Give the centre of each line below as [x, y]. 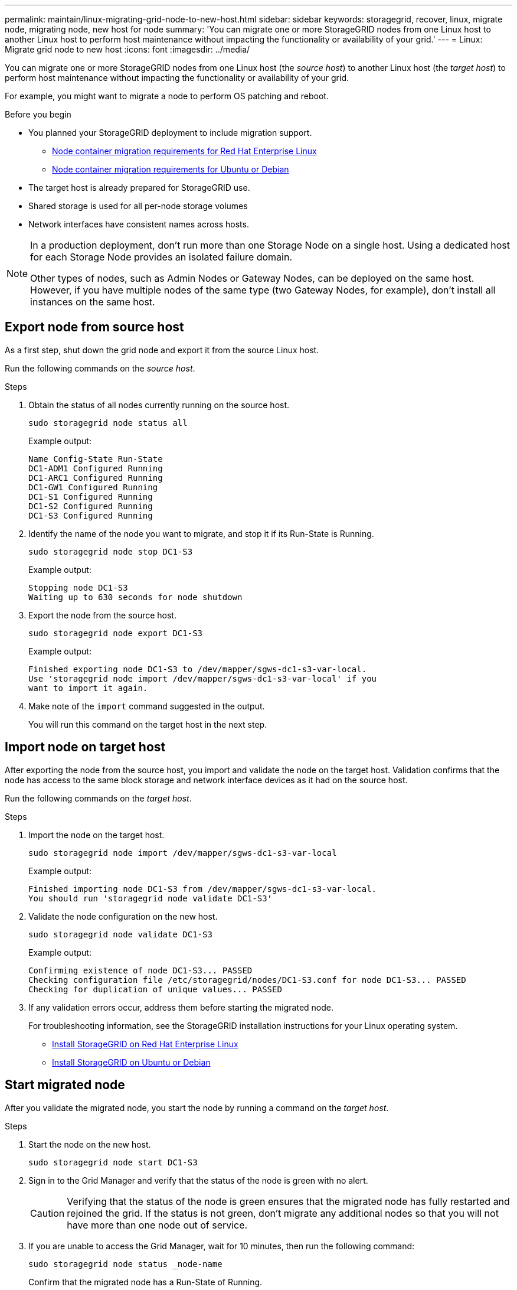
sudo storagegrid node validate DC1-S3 [120, 934]
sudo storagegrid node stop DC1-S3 [111, 551]
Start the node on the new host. [90, 1144]
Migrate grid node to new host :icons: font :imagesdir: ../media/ [127, 49]
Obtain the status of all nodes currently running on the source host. [159, 405]
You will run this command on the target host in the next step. [148, 724]
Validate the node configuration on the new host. [123, 916]
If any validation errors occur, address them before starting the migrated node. [181, 1007]
